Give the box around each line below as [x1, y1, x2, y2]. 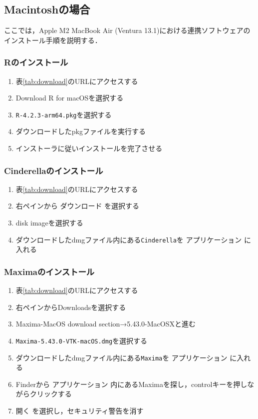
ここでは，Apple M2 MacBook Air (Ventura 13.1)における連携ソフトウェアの [4, 25, 251, 35]
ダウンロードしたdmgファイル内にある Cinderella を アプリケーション [15, 234, 242, 244]
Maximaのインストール [4, 265, 95, 277]
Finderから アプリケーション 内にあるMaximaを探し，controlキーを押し [15, 378, 248, 389]
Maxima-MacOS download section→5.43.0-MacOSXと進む [15, 318, 196, 329]
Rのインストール [4, 56, 68, 68]
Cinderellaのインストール [4, 164, 103, 176]
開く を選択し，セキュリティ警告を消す [15, 405, 144, 415]
